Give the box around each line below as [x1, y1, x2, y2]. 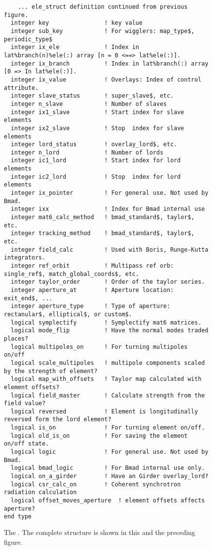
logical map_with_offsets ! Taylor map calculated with [11, 376, 202, 383]
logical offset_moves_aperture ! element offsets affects [11, 497, 205, 504]
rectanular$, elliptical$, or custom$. [4, 310, 132, 318]
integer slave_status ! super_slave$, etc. [11, 92, 174, 100]
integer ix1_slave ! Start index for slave [11, 108, 184, 116]
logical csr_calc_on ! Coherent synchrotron [11, 481, 181, 488]
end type [4, 513, 32, 520]
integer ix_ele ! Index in [11, 44, 139, 51]
